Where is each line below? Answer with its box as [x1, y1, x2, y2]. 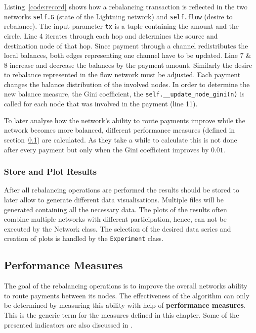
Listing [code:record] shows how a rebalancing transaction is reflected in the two [4, 1, 248, 11]
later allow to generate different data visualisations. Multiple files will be [4, 194, 224, 204]
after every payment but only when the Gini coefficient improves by [4, 144, 209, 154]
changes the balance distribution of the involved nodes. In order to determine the [4, 79, 250, 89]
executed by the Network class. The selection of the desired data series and [4, 223, 231, 234]
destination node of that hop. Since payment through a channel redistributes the [4, 40, 248, 50]
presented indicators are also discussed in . [4, 319, 132, 330]
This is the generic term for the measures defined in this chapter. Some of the [4, 309, 239, 320]
